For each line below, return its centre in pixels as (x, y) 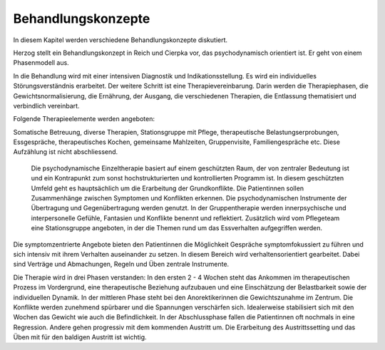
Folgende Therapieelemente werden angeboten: (84, 119)
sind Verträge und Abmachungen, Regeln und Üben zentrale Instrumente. (121, 264)
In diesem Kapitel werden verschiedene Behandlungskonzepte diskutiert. (120, 40)
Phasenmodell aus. (41, 63)
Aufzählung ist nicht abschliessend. (66, 152)
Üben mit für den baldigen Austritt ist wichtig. (80, 337)
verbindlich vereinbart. (46, 105)
